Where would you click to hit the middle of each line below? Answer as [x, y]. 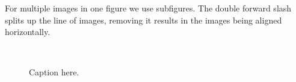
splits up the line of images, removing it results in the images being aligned [143, 20]
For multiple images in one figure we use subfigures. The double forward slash [148, 8]
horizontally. [28, 32]
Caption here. [54, 72]
